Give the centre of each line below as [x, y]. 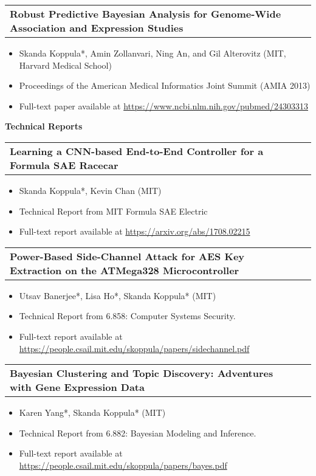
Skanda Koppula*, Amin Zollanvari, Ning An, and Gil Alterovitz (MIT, [153, 53]
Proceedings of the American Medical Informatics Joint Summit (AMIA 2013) [165, 85]
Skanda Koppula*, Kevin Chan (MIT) [90, 190]
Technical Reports [44, 126]
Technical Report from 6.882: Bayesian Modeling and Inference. [138, 433]
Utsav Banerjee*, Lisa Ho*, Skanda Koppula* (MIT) [118, 295]
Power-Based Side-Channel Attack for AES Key [127, 256]
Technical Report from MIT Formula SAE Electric [113, 211]
